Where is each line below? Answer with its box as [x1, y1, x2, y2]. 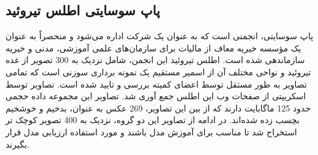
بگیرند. [6, 137, 29, 150]
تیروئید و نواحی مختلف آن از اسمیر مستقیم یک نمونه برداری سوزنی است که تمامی [6, 65, 311, 78]
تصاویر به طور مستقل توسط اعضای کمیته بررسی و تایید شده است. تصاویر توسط [6, 77, 307, 90]
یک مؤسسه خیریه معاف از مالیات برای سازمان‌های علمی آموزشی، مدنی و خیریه [6, 41, 301, 54]
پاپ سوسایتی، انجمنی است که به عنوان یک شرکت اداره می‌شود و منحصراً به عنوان [6, 29, 314, 42]
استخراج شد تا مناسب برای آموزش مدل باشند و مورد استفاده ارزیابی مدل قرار [6, 125, 297, 138]
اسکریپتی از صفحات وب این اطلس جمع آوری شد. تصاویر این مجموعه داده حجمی [6, 89, 306, 102]
